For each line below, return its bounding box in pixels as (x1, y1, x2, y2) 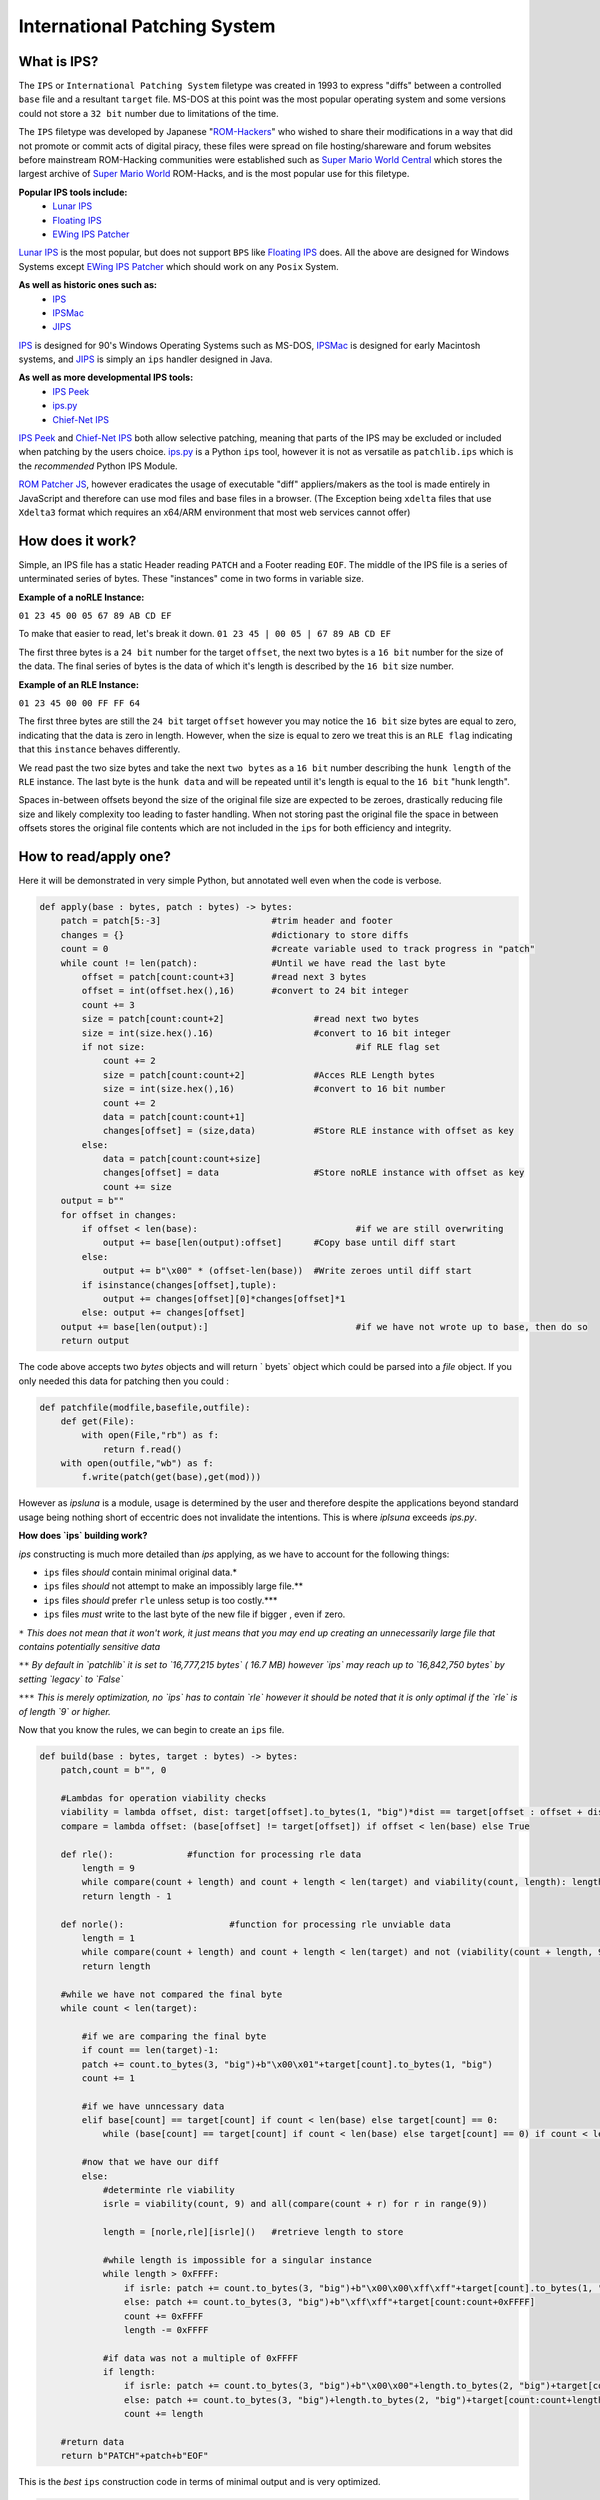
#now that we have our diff (81, 2156, 220, 2168)
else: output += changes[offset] (81, 1307, 246, 1319)
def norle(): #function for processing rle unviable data (60, 1918, 452, 1930)
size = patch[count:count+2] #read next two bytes (81, 1013, 420, 1025)
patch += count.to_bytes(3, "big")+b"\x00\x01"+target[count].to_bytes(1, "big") (81, 2058, 494, 2070)
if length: (102, 2366, 157, 2378)
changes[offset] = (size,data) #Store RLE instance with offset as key (102, 1125, 515, 1137)
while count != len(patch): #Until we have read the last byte (60, 957, 446, 969)
